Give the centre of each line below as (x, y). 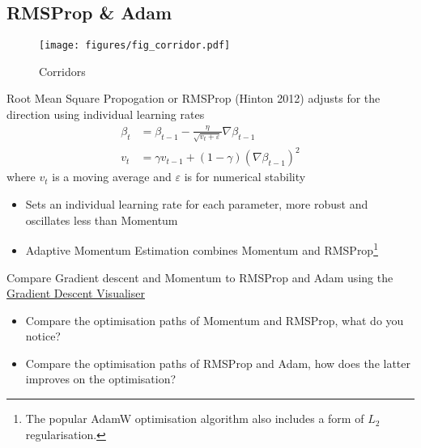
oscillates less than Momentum (102, 220)
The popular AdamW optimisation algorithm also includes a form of (195, 418)
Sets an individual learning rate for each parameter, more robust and (197, 204)
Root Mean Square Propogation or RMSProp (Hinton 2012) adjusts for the (193, 98)
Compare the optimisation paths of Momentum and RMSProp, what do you (215, 320)
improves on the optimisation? (101, 379)
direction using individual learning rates (106, 114)
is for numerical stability (245, 177)
